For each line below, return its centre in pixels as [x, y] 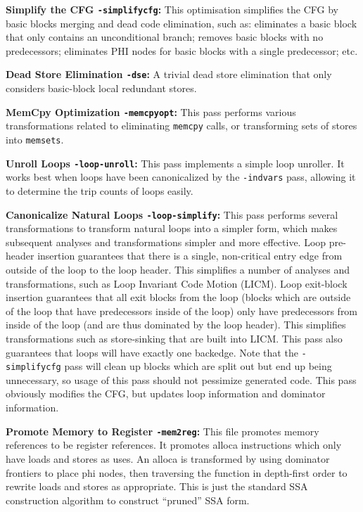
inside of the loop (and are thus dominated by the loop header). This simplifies [176, 325]
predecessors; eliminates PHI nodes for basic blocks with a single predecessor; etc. [182, 50]
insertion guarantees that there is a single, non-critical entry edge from [190, 256]
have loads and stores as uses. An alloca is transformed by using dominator [168, 458]
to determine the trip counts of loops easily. [100, 190]
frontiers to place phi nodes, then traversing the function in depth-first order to [177, 472]
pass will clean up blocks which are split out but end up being [198, 366]
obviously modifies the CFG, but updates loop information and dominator [166, 393]
